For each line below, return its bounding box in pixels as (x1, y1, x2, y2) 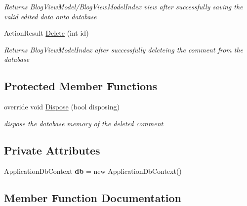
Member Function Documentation (4, 190, 182, 205)
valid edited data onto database (4, 11, 97, 21)
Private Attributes (4, 142, 100, 157)
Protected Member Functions (4, 78, 158, 94)
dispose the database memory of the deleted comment (4, 118, 164, 128)
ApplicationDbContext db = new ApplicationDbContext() (4, 165, 182, 176)
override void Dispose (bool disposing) (4, 102, 120, 112)
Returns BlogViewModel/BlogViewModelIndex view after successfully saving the (4, 1, 243, 11)
